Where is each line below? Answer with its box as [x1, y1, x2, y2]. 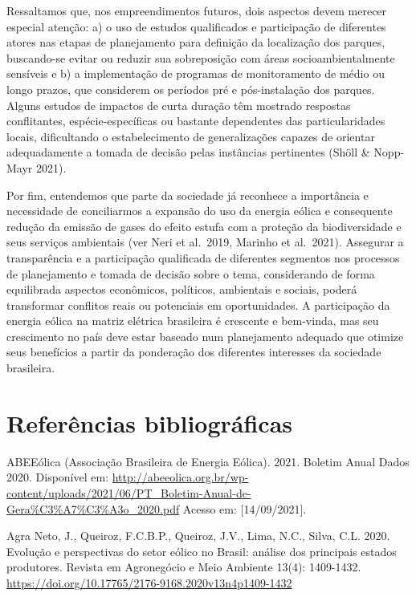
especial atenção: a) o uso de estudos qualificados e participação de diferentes [6, 18, 386, 35]
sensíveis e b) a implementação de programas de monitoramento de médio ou [6, 65, 385, 82]
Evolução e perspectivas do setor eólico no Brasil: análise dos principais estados [6, 542, 397, 559]
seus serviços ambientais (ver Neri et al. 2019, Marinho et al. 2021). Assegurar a [6, 234, 404, 250]
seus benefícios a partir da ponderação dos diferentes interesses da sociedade [6, 343, 381, 360]
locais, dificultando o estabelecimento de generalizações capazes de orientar [6, 128, 375, 144]
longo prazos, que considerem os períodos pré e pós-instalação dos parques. [6, 80, 375, 97]
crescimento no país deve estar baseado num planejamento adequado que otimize [6, 327, 404, 344]
